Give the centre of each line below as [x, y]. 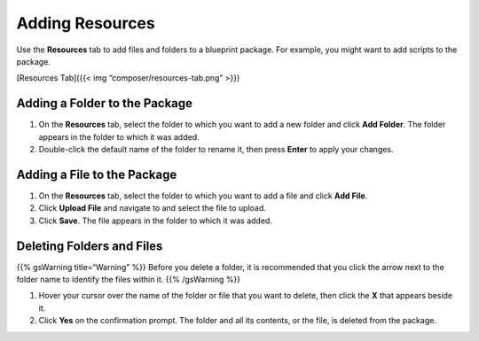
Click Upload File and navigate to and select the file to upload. [152, 208]
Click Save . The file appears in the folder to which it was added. [155, 221]
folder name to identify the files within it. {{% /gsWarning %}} [129, 279]
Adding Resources [86, 23]
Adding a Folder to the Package [105, 103]
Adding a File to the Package [97, 174]
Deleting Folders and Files [90, 246]
